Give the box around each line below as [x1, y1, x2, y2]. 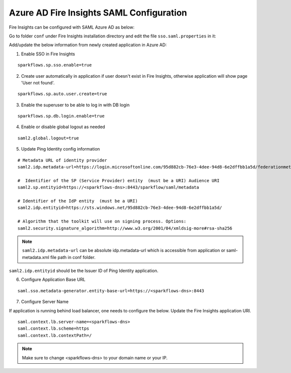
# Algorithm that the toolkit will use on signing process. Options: [17, 219, 187, 224]
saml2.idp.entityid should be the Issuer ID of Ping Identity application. [9, 268, 159, 274]
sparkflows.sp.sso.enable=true [17, 62, 92, 68]
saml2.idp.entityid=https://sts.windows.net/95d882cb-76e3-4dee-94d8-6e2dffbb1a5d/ [17, 205, 223, 211]
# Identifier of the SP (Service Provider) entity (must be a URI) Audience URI [17, 178, 220, 183]
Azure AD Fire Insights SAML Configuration [9, 7, 187, 18]
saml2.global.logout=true [17, 135, 80, 141]
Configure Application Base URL [21, 277, 86, 283]
